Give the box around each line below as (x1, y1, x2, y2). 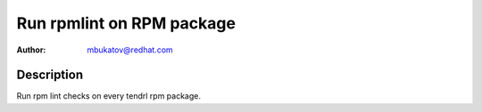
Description (16, 68, 84, 83)
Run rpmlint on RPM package (16, 13, 237, 33)
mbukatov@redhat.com (87, 44, 173, 55)
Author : (16, 44, 46, 55)
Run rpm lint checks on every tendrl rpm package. (16, 91, 201, 101)
